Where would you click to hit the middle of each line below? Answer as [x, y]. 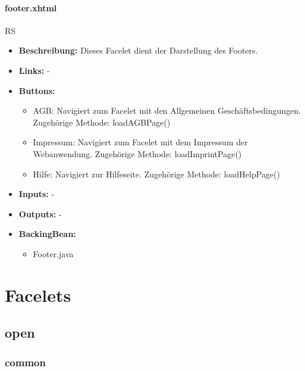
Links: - [34, 70]
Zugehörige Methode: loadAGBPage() [102, 122]
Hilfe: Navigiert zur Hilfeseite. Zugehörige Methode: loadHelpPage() [156, 174]
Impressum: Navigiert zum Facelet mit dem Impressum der [140, 142]
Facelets [38, 294]
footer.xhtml [31, 7]
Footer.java [53, 253]
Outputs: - [40, 213]
